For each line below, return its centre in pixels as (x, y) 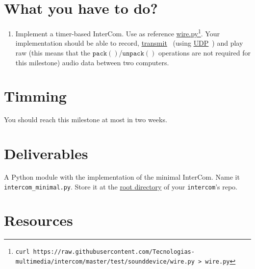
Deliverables (46, 153)
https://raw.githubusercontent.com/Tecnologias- (114, 252)
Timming (35, 96)
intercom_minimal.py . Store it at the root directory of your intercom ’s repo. (121, 186)
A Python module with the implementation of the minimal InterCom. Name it (122, 177)
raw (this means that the (53, 52)
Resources (38, 220)
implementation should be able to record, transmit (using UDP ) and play (129, 43)
